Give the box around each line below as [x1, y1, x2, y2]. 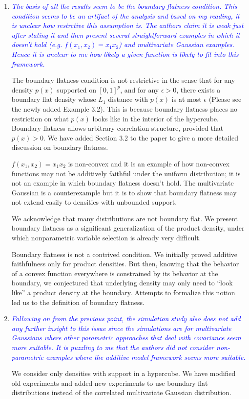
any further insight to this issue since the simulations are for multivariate [11, 323, 231, 333]
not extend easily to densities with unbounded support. [11, 197, 177, 207]
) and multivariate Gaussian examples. [119, 39, 234, 49]
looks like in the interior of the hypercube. [92, 113, 219, 123]
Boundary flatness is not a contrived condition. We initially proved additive [11, 249, 238, 259]
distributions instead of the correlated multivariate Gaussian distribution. [11, 387, 231, 398]
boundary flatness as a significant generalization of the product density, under [11, 223, 245, 233]
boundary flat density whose [11, 94, 96, 104]
